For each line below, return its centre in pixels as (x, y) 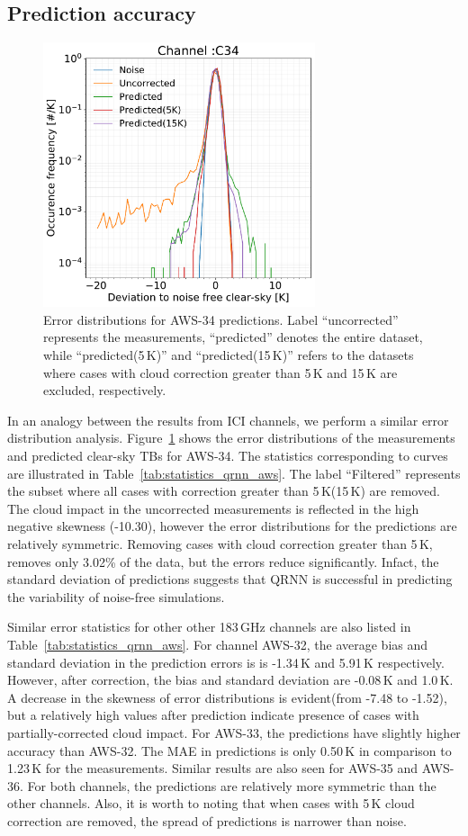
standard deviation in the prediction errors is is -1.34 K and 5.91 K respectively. (226, 662)
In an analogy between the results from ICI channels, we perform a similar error (228, 420)
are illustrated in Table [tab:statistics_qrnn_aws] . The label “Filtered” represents (234, 473)
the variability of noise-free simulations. (116, 596)
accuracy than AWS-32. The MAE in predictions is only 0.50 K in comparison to (229, 750)
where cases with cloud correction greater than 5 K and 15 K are (220, 372)
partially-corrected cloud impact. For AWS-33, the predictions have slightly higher (234, 732)
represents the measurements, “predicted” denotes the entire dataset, (233, 337)
